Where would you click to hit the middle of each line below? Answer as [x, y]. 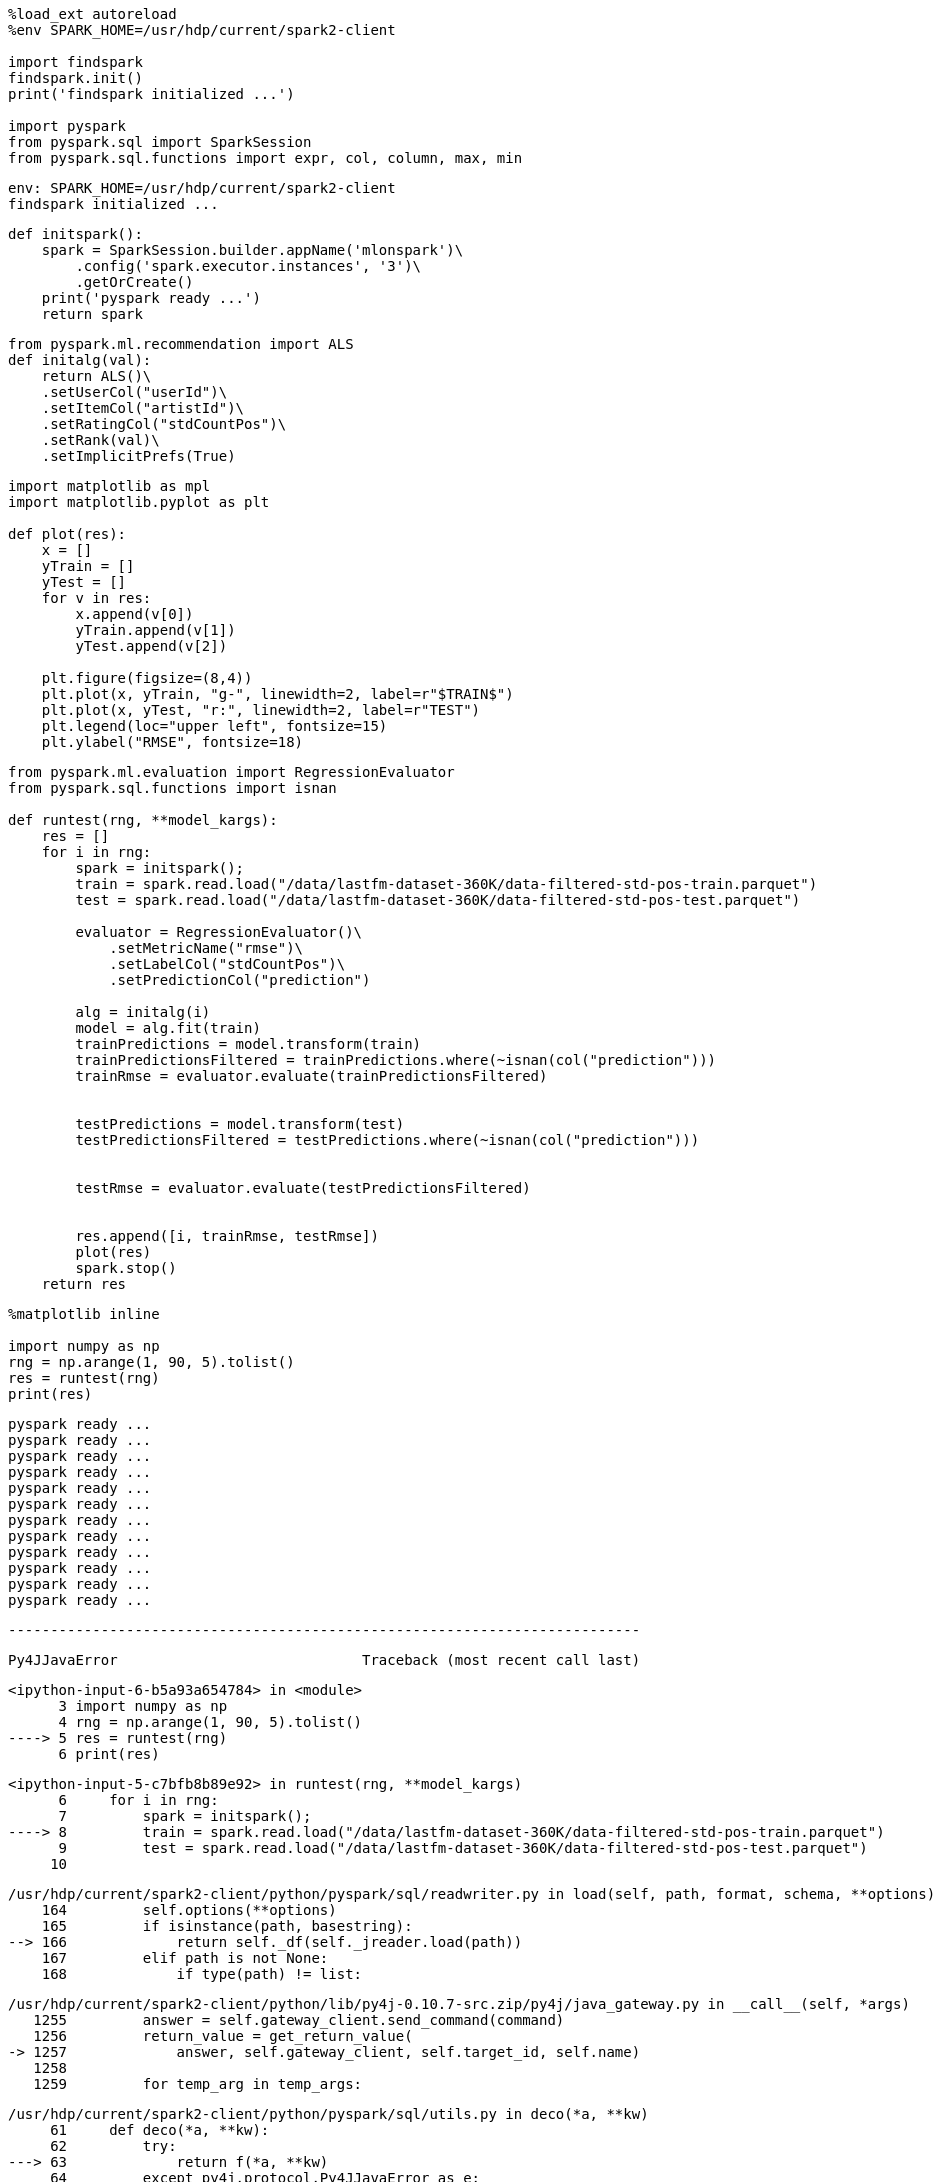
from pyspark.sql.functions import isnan [172, 788]
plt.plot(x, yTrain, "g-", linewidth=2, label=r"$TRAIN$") [277, 694]
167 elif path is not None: [185, 1958]
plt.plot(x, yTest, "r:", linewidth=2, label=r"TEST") [261, 710]
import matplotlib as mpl [109, 486]
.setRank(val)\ [100, 440]
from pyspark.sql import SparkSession [160, 142]
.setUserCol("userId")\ [134, 392]
